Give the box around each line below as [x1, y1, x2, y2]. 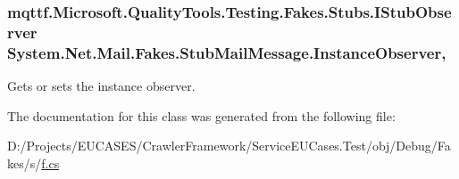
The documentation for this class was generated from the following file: [7, 106, 396, 125]
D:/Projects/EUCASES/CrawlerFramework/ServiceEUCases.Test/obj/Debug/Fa [7, 136, 451, 155]
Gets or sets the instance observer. [7, 77, 196, 95]
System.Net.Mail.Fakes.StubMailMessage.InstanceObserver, [7, 41, 446, 63]
